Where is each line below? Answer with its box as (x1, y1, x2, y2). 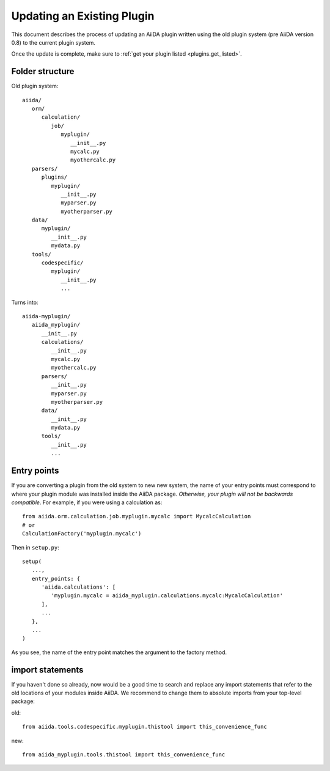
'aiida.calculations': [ (41, 584, 116, 590)
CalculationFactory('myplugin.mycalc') (22, 530, 142, 537)
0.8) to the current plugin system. (11, 39, 96, 46)
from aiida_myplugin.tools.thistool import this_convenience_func (22, 751, 226, 758)
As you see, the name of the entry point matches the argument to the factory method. (11, 649, 227, 656)
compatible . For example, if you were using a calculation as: (11, 499, 163, 506)
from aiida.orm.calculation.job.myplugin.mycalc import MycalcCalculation (22, 513, 251, 520)
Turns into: (11, 299, 38, 306)
